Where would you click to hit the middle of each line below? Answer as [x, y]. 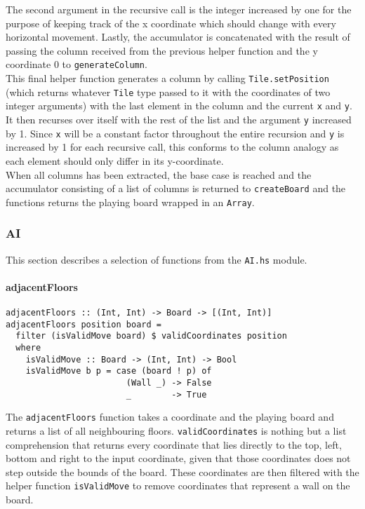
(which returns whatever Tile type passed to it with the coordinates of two [168, 91]
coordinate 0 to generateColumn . [77, 64]
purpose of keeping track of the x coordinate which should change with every [171, 23]
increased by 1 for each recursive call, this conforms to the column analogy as [172, 147]
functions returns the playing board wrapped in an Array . [130, 202]
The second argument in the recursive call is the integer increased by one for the [179, 9]
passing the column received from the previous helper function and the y [162, 50]
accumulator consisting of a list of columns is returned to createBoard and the [176, 188]
